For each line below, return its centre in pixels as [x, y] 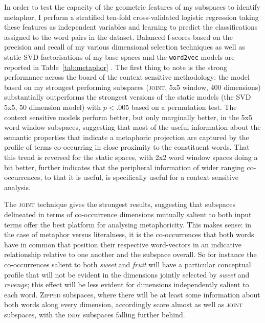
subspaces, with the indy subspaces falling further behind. [95, 314]
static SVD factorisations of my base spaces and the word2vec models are [119, 56]
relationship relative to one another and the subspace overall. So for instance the [130, 254]
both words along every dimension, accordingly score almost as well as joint [124, 304]
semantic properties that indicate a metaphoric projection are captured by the [127, 137]
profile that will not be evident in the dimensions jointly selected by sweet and [127, 274]
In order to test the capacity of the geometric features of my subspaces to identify [132, 7]
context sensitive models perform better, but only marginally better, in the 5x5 [128, 117]
